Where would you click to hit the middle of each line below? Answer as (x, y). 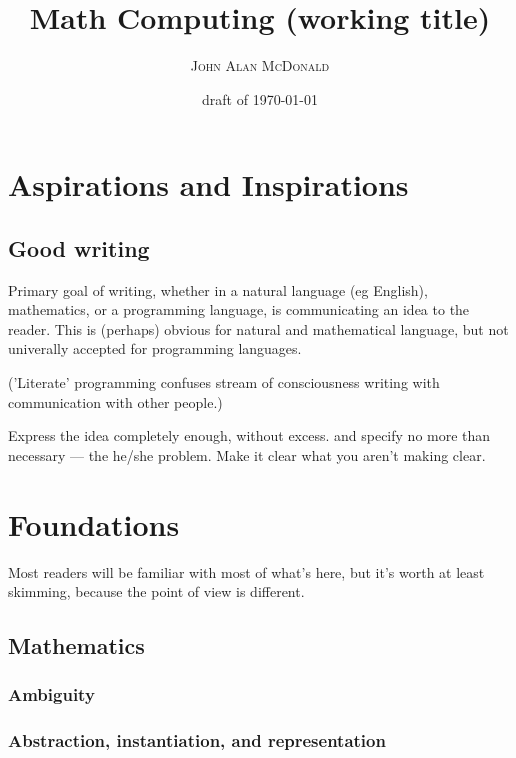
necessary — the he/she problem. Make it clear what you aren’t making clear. (247, 454)
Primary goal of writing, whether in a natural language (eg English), (218, 289)
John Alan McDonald (260, 65)
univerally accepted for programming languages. (155, 348)
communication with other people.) (115, 401)
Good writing (79, 247)
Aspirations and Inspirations (208, 184)
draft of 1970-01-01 (260, 98)
